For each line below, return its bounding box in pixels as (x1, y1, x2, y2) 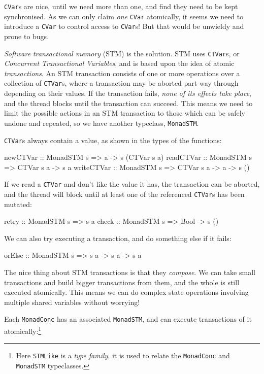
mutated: (4, 198, 32, 209)
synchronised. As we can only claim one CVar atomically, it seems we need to (4, 11, 244, 21)
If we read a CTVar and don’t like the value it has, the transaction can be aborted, (4, 179, 260, 189)
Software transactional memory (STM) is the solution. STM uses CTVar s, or (4, 48, 240, 58)
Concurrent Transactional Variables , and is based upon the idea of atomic (4, 58, 235, 69)
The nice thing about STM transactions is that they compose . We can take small (4, 267, 255, 278)
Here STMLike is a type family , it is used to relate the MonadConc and (16, 350, 230, 361)
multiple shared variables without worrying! (4, 296, 140, 307)
